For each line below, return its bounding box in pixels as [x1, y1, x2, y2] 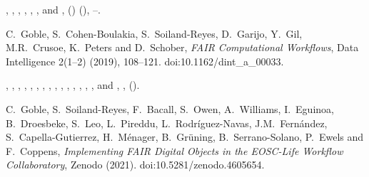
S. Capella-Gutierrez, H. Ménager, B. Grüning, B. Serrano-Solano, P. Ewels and [6, 129, 364, 144]
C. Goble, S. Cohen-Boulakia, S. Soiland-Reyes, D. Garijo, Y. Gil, [6, 26, 303, 41]
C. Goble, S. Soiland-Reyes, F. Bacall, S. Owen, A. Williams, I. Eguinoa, [6, 101, 334, 116]
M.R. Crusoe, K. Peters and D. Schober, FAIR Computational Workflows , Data [6, 40, 359, 55]
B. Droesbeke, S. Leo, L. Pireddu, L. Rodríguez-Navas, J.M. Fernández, [6, 115, 328, 130]
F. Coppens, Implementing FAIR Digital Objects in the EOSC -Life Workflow [6, 143, 343, 158]
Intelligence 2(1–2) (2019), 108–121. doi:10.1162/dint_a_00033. [6, 53, 284, 68]
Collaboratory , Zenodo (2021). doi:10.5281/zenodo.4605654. [6, 157, 265, 172]
